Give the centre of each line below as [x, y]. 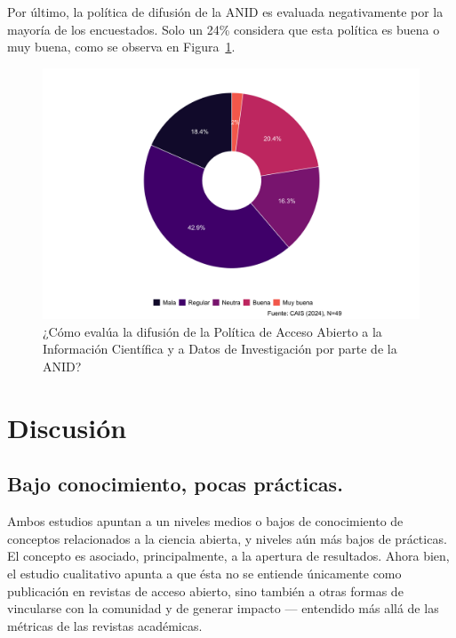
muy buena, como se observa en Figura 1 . [121, 47]
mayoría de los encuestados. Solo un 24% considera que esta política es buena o [224, 29]
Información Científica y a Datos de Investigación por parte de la [220, 349]
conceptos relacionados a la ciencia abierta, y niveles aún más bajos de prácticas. [227, 538]
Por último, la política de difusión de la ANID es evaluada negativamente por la [225, 12]
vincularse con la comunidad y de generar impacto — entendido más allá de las [223, 608]
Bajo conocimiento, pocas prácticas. [175, 484]
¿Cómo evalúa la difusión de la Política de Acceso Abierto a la [212, 331]
